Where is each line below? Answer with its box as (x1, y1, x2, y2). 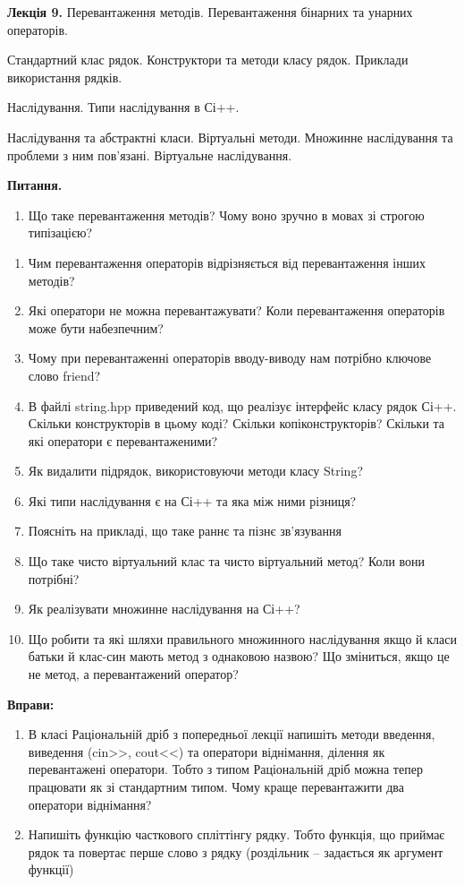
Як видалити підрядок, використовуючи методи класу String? (28, 461, 363, 480)
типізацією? (28, 223, 92, 242)
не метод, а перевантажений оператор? (28, 665, 239, 683)
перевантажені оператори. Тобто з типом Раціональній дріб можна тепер (28, 760, 423, 778)
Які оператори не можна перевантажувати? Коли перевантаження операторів (28, 301, 445, 320)
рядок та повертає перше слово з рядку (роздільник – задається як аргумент (28, 842, 443, 861)
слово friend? (28, 365, 101, 384)
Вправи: (7, 694, 55, 713)
